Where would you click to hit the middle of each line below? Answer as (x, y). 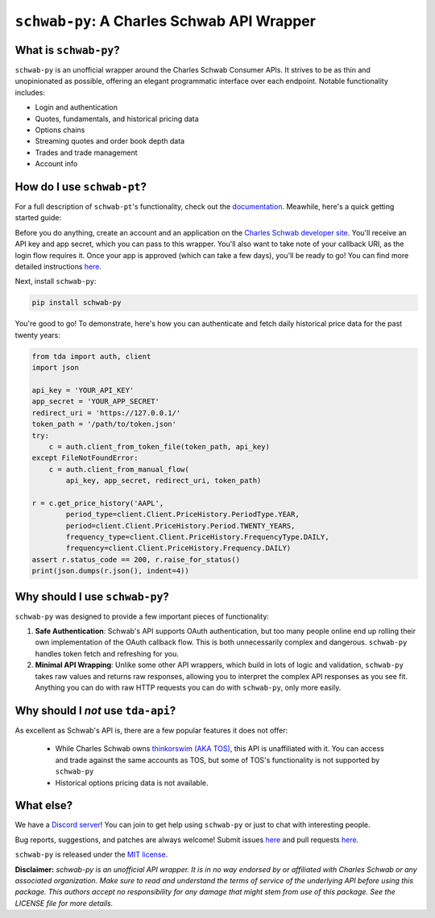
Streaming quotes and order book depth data (110, 141)
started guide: (38, 218)
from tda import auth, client (91, 356)
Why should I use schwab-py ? (92, 597)
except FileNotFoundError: (85, 458)
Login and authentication (77, 107)
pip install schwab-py (77, 303)
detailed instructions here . (58, 267)
